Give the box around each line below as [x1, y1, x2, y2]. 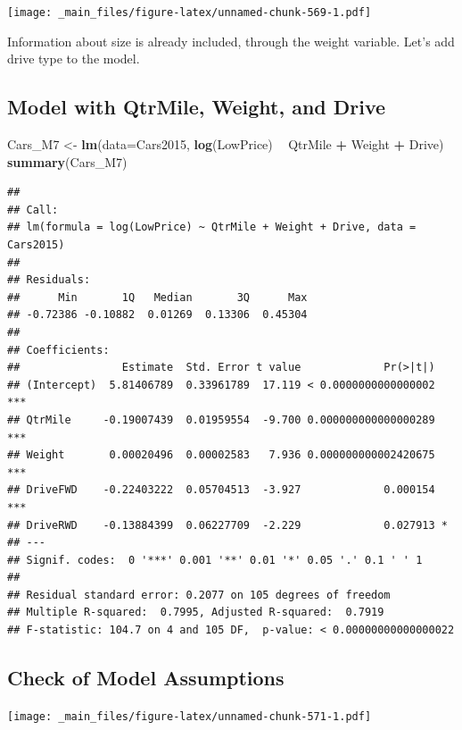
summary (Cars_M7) [7, 152, 128, 171]
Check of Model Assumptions [7, 664, 285, 692]
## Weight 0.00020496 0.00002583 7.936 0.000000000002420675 [7, 449, 435, 462]
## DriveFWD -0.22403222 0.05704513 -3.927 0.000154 [7, 483, 435, 497]
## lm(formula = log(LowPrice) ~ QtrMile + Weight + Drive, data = [7, 221, 417, 234]
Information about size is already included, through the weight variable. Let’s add [7, 31, 455, 50]
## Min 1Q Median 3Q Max [7, 290, 308, 304]
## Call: [7, 203, 59, 216]
